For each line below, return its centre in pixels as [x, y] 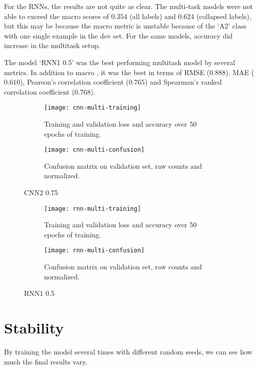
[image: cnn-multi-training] [93, 108]
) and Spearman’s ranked [183, 82]
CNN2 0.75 [41, 193]
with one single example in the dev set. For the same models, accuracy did [118, 35]
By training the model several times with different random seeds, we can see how [128, 352]
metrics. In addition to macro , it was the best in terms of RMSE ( [107, 72]
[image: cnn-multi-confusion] [94, 150]
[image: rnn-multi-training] [93, 209]
